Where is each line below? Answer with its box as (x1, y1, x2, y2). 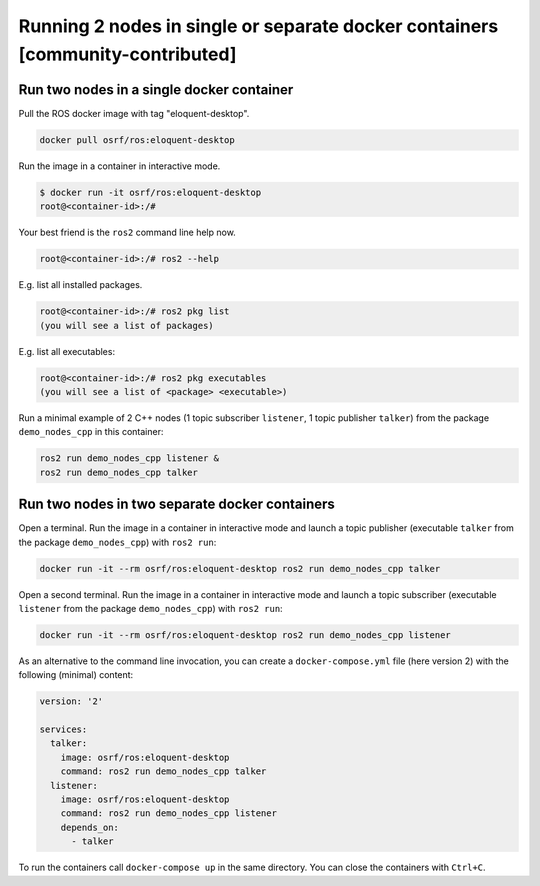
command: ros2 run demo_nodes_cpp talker (60, 766, 267, 777)
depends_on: (60, 821, 120, 833)
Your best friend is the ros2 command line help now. (18, 226, 237, 239)
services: (39, 724, 88, 735)
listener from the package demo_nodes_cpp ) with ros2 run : (18, 602, 284, 614)
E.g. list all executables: (18, 345, 115, 357)
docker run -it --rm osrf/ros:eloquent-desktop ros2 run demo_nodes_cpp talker (39, 563, 441, 574)
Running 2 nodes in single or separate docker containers (18, 15, 499, 37)
